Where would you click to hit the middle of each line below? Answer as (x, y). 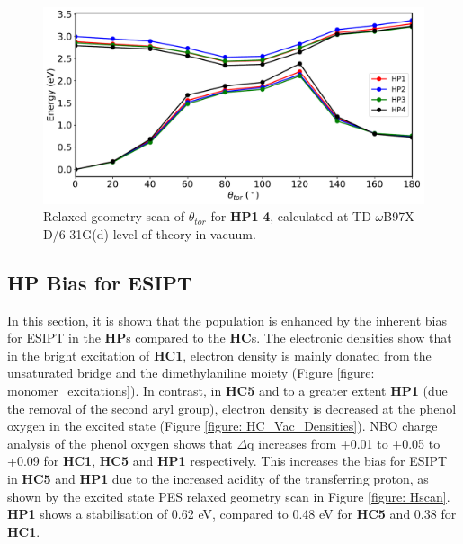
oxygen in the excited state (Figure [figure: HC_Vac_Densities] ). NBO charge (223, 426)
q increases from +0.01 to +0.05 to (344, 443)
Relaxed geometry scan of (114, 216)
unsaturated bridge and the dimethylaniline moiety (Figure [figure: (191, 373)
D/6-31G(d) (76, 233)
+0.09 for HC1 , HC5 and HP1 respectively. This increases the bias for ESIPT (227, 461)
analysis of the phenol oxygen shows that (120, 443)
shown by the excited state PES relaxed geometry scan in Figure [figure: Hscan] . (229, 496)
